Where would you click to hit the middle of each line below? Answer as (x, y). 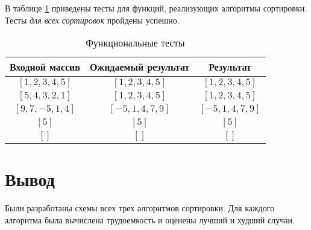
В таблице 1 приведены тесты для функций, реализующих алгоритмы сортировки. (156, 8)
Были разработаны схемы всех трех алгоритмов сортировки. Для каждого (140, 208)
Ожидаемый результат (140, 67)
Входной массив (45, 67)
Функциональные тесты (135, 43)
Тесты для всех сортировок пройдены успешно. (92, 20)
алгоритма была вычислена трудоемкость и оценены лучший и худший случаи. (150, 219)
